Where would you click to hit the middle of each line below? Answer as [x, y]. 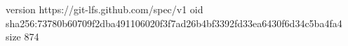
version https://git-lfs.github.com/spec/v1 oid [105, 9]
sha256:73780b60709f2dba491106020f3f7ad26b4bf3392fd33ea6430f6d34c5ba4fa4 [174, 23]
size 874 [22, 37]
